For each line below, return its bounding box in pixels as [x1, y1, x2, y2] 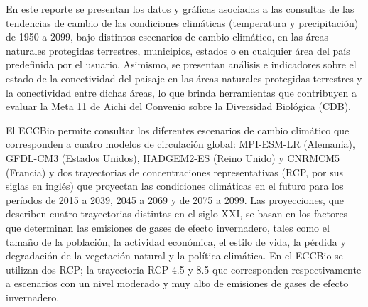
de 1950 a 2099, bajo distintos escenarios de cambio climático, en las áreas [6, 29, 328, 44]
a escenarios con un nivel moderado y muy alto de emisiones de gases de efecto [6, 276, 349, 291]
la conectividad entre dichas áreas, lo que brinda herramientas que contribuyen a [6, 85, 357, 99]
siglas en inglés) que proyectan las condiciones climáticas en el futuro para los [6, 178, 344, 193]
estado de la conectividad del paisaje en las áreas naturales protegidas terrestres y [6, 70, 362, 85]
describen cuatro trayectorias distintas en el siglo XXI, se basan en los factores [6, 206, 348, 221]
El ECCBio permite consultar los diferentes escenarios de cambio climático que [6, 122, 350, 137]
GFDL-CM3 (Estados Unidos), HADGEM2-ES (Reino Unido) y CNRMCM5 [6, 150, 340, 165]
